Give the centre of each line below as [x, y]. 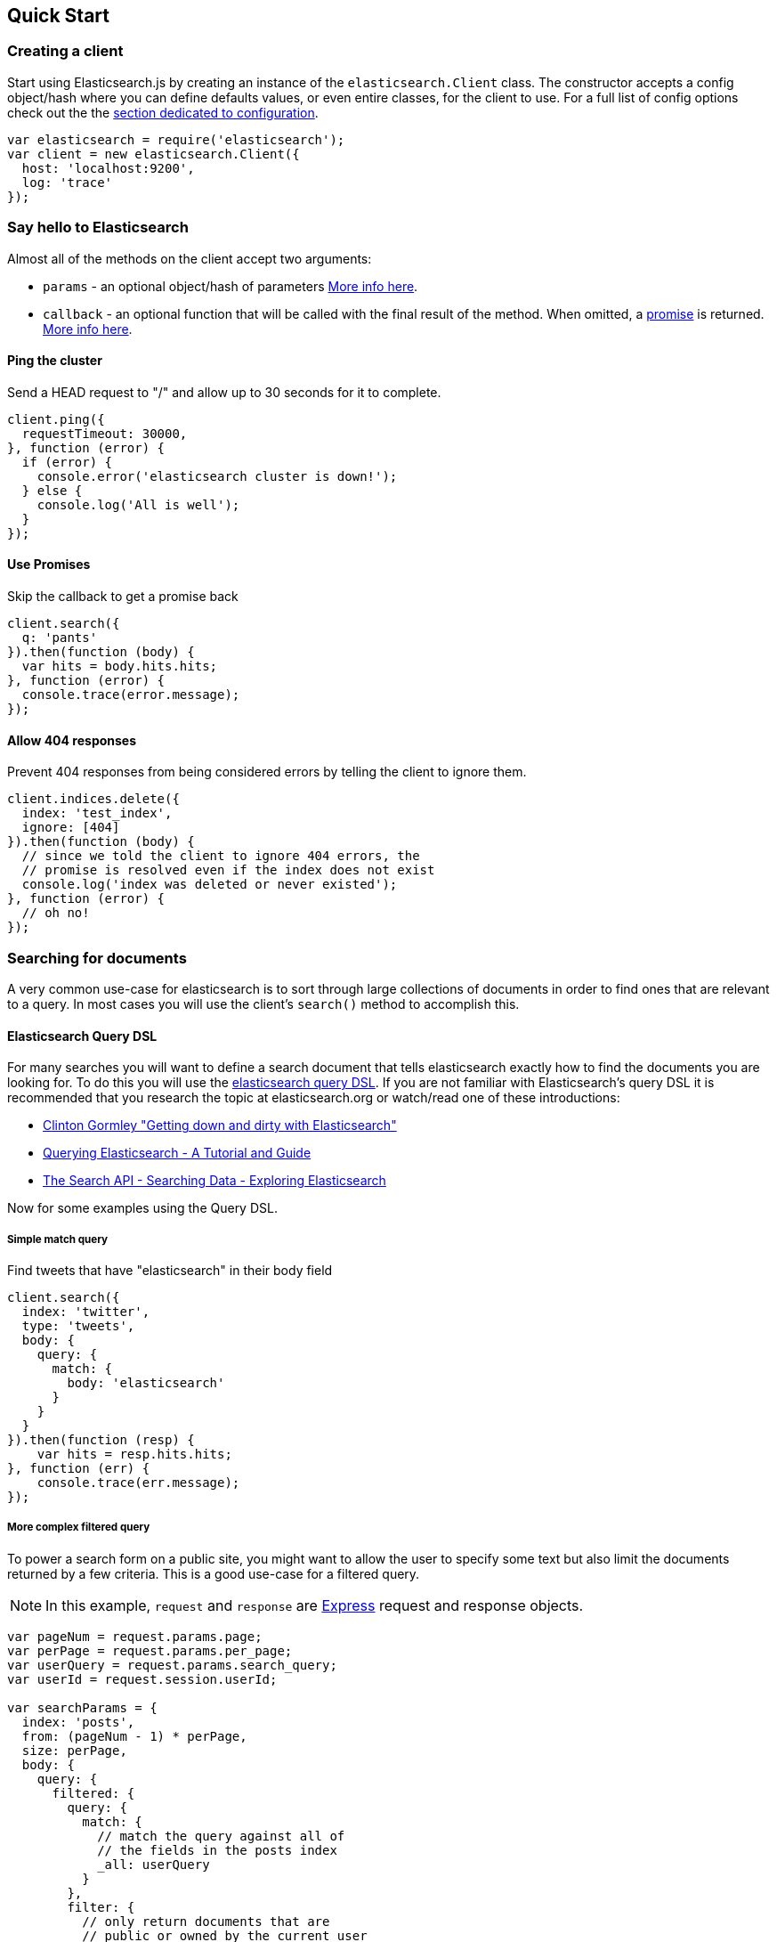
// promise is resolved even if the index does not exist [228, 870]
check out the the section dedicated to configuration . [163, 112]
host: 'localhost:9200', [108, 168]
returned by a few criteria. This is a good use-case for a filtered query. [214, 1573]
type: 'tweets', [78, 1325]
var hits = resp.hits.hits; [134, 1454]
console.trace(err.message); [138, 1482]
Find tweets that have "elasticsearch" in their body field [170, 1270]
